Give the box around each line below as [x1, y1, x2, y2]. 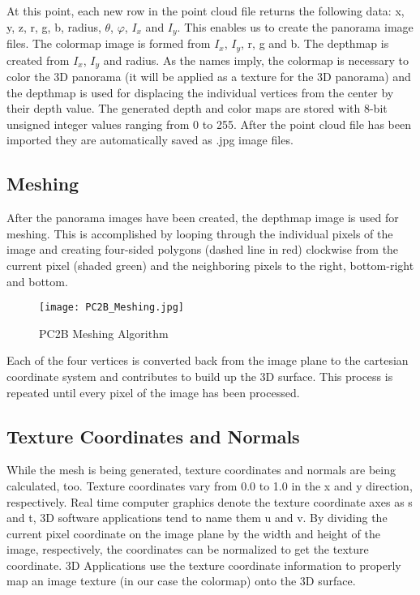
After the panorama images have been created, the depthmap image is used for [6, 209, 399, 226]
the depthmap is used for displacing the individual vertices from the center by [6, 83, 394, 101]
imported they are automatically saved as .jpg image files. [6, 131, 294, 148]
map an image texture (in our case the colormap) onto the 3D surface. [6, 572, 356, 589]
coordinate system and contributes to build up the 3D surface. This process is [6, 367, 393, 384]
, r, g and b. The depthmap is [241, 35, 389, 52]
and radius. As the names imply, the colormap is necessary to [103, 51, 409, 68]
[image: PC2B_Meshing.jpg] [39, 302, 184, 314]
